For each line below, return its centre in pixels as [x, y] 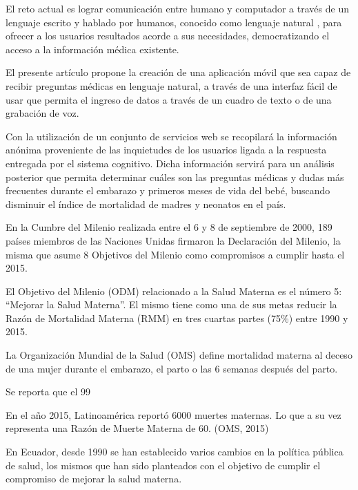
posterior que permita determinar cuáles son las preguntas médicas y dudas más [175, 177]
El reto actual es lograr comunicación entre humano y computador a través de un [177, 8]
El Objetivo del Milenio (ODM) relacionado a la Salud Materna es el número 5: [174, 291]
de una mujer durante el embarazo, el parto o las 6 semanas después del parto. [172, 368]
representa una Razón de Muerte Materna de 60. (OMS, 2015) [137, 428]
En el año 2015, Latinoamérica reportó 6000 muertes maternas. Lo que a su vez [173, 414]
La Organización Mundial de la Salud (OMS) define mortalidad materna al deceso [179, 355]
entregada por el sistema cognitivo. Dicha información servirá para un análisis [170, 163]
